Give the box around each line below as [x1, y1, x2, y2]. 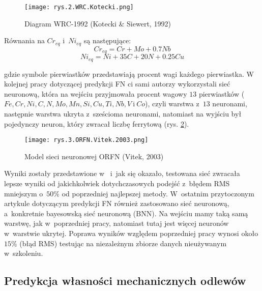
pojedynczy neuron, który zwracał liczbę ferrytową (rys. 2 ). [4, 118, 189, 129]
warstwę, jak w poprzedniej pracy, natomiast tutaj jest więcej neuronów [4, 218, 229, 228]
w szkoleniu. [4, 248, 43, 258]
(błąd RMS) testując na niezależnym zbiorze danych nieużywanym [19, 238, 227, 248]
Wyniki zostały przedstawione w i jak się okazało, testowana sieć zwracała [4, 168, 240, 179]
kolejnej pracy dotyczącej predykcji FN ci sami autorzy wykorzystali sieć [4, 78, 230, 89]
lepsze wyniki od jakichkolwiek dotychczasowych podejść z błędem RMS [4, 178, 230, 189]
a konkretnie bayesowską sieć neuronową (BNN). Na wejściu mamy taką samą [4, 208, 248, 218]
